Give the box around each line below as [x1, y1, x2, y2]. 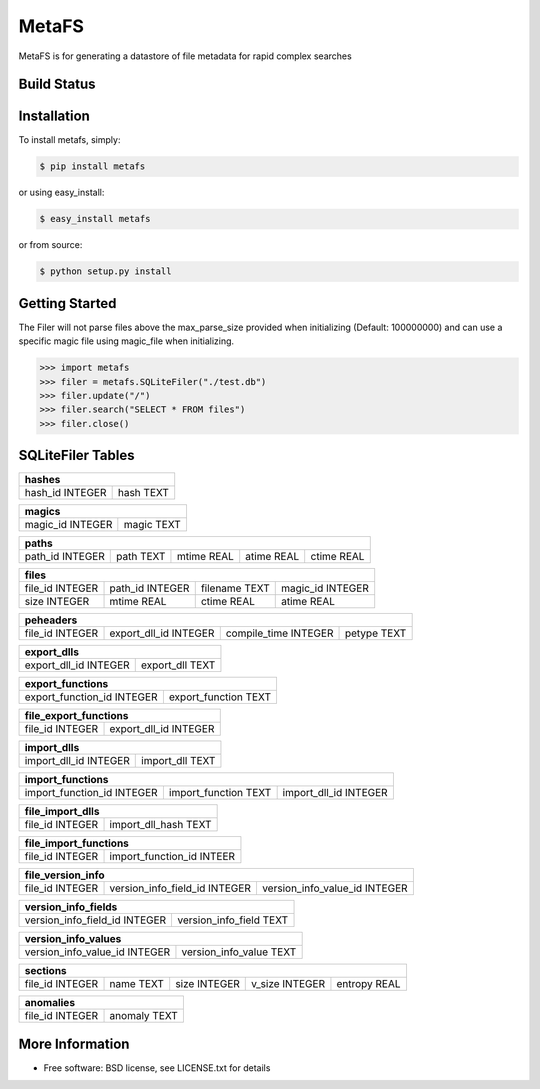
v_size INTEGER [251, 977, 325, 991]
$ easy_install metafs [39, 213, 151, 225]
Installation [18, 108, 90, 125]
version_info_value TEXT [181, 945, 297, 959]
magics [24, 505, 61, 519]
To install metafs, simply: [18, 134, 121, 146]
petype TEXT [344, 626, 407, 640]
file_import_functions [24, 836, 130, 850]
